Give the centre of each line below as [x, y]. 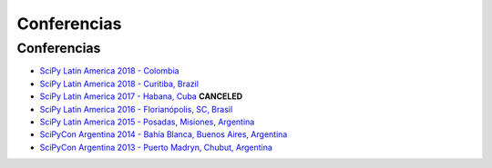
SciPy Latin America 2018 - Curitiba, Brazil [119, 84]
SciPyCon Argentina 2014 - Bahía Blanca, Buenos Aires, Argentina [164, 134]
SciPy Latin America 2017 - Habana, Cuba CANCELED [141, 96]
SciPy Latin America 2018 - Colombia [109, 71]
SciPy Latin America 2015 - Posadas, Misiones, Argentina [147, 122]
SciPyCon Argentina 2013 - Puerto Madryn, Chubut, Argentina [156, 147]
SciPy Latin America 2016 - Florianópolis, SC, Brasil [136, 109]
